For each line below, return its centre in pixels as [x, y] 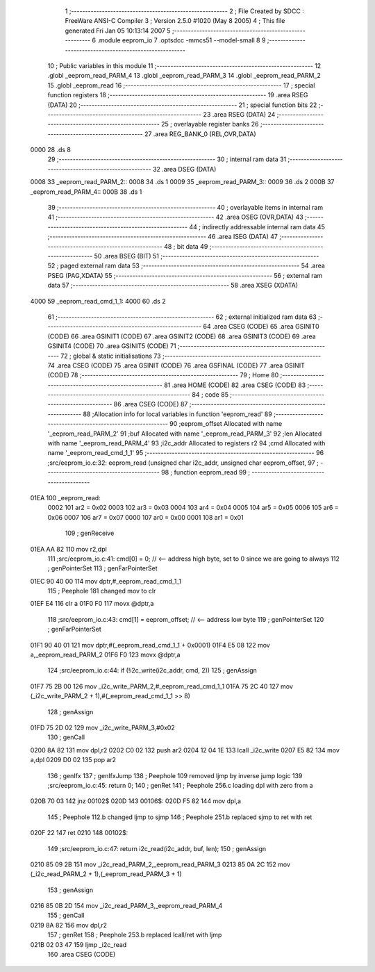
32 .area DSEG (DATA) [185, 169]
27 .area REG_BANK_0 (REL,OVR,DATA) [200, 134]
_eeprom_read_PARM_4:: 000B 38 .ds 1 [86, 192]
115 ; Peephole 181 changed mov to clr [102, 591]
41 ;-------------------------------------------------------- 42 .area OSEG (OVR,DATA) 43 [175, 217]
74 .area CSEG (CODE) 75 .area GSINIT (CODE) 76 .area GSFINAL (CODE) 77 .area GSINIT [176, 365]
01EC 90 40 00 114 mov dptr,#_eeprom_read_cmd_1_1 [106, 581]
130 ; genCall [66, 737]
